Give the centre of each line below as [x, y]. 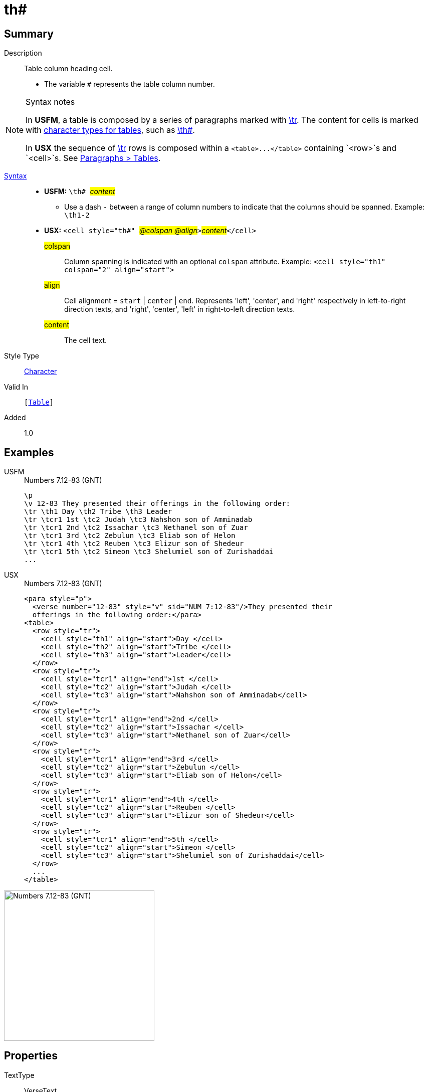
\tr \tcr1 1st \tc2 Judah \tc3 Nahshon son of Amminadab [138, 520]
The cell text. [86, 340]
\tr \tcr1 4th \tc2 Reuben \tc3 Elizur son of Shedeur [134, 544]
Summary [29, 34]
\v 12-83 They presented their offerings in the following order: [157, 504]
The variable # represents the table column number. [130, 84]
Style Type [22, 356]
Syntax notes [50, 102]
